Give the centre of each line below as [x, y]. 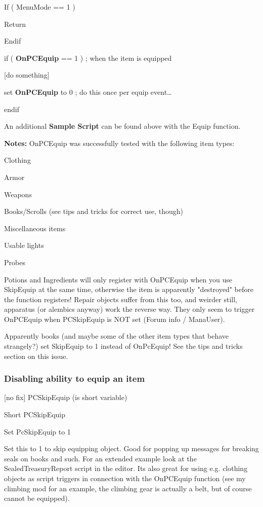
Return [15, 24]
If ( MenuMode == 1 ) [40, 7]
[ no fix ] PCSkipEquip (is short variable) [66, 397]
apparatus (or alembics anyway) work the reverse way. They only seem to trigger [129, 309]
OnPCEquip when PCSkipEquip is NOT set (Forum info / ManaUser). [115, 319]
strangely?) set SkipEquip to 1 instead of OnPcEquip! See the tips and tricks [123, 346]
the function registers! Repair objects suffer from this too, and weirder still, [121, 299]
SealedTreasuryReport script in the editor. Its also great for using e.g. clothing [126, 468]
